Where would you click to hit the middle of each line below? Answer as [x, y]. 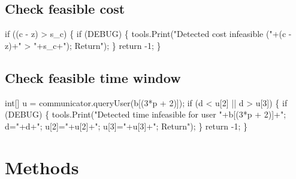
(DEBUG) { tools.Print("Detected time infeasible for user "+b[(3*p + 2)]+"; [146, 114]
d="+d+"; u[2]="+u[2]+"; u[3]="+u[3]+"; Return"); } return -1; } [126, 126]
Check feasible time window [93, 77]
